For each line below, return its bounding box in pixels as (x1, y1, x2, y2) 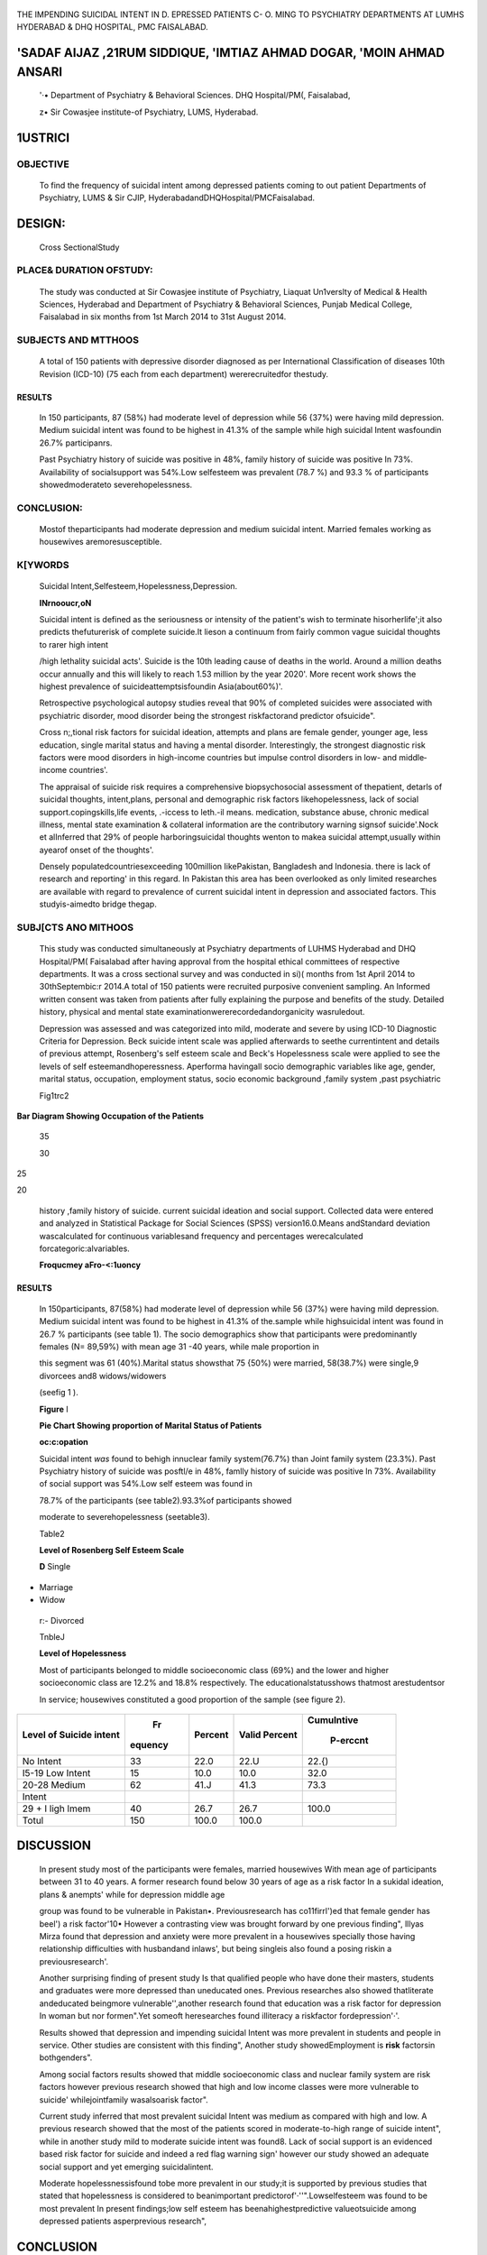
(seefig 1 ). (39, 1387, 78, 1398)
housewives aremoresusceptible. (39, 537, 162, 548)
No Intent (22, 1754, 62, 1767)
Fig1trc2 (39, 1090, 69, 1100)
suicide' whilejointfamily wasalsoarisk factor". (39, 2094, 209, 2105)
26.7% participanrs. (39, 437, 113, 448)
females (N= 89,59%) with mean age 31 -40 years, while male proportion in (39, 1340, 320, 1352)
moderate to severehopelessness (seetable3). (39, 1512, 211, 1523)
